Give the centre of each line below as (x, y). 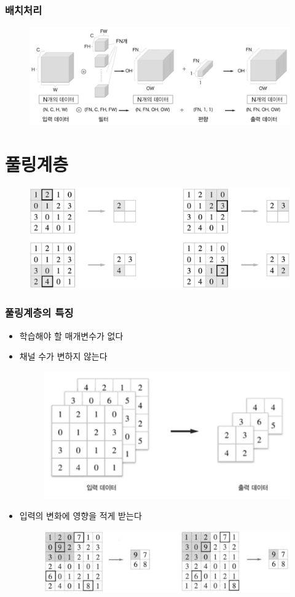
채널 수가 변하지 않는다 (63, 356)
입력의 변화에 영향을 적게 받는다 (81, 516)
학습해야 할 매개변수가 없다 (71, 335)
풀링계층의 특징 (39, 313)
